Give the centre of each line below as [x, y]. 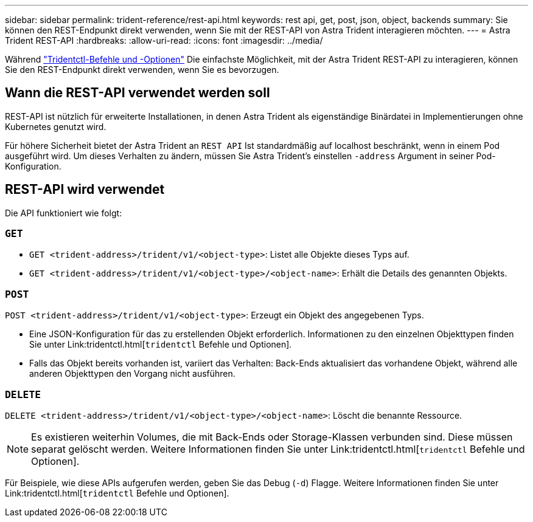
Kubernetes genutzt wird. [56, 126]
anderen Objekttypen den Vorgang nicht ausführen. [132, 374]
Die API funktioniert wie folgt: [64, 213]
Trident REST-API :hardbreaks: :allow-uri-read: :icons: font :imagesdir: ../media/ [164, 40]
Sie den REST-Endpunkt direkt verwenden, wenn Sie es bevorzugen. [142, 70]
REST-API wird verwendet [85, 190]
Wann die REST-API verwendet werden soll [138, 93]
